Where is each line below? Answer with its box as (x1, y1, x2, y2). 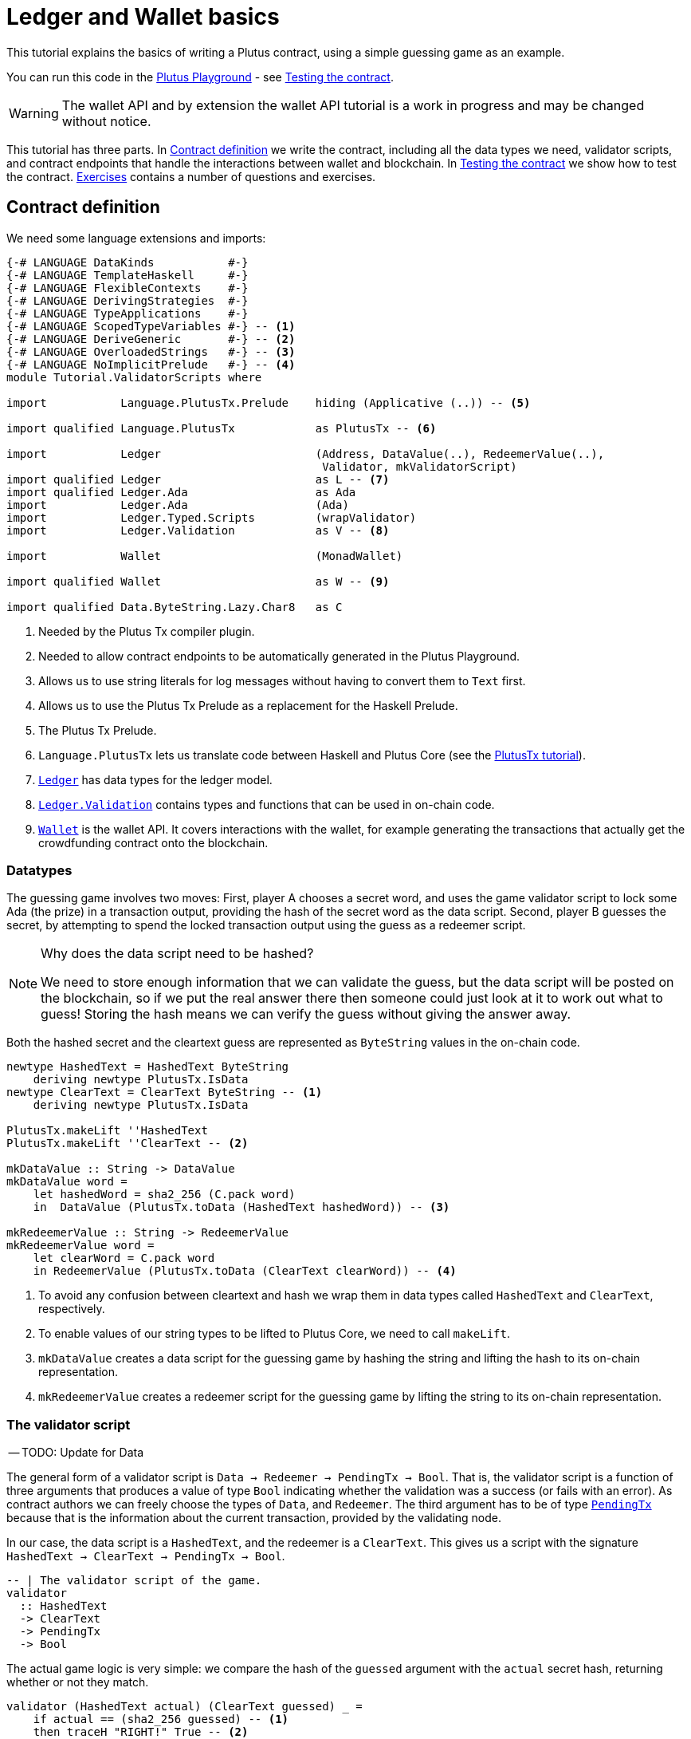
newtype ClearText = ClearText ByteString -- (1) (6, 1086, 323, 1099)
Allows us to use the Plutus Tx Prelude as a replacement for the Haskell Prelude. (38, 698, 458, 712)
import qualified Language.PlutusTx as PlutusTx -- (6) (6, 421, 437, 435)
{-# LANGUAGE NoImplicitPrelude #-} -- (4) (6, 357, 296, 371)
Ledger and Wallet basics (6, 3, 280, 30)
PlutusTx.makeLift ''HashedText (6, 1124, 208, 1138)
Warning (9, 104, 59, 121)
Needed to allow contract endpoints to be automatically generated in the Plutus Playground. (38, 649, 520, 663)
